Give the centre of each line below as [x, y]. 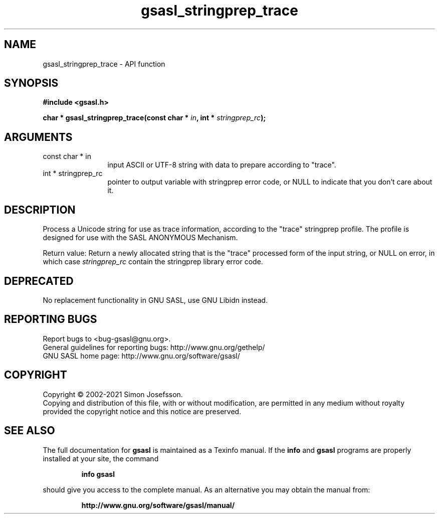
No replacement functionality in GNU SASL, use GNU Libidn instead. [155, 300]
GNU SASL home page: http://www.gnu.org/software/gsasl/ [141, 356]
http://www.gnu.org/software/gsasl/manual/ [158, 505]
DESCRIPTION [40, 210]
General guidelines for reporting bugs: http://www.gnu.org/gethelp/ [154, 347]
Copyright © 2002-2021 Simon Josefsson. [113, 394]
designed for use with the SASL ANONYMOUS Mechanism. [140, 238]
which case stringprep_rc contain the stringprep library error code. [153, 262]
